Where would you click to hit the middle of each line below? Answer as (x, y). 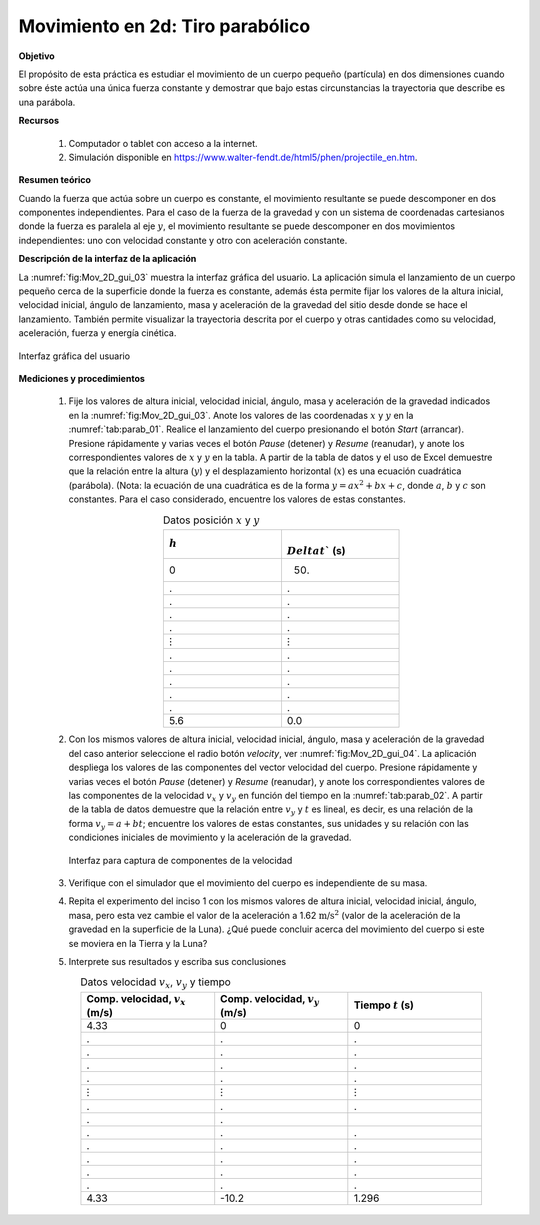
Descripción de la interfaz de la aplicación (107, 259)
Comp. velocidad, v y (270, 1000)
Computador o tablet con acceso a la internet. (163, 143)
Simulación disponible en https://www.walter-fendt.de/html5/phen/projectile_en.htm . (243, 157)
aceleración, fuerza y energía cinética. (97, 333)
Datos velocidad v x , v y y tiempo (156, 983)
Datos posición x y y (211, 520)
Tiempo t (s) (384, 1005)
